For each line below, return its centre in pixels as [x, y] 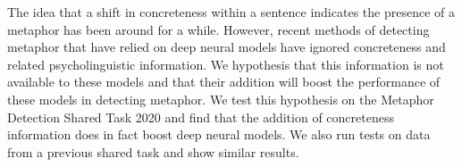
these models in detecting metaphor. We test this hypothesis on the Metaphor [221, 99]
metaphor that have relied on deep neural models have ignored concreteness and [227, 47]
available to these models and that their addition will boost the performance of [224, 82]
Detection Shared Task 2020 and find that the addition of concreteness [201, 117]
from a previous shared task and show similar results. [153, 151]
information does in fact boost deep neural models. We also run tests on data [219, 134]
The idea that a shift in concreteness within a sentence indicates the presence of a [231, 12]
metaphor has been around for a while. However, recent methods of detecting [218, 29]
